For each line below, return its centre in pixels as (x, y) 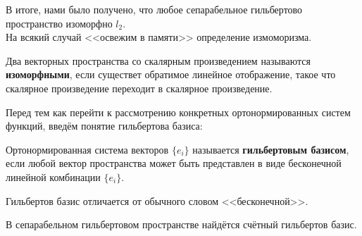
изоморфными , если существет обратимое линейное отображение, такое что (171, 74)
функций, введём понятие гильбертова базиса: (104, 126)
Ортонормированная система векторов (87, 149)
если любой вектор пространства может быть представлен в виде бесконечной (174, 163)
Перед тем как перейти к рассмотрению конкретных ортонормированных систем (178, 112)
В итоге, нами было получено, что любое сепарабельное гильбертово (154, 9)
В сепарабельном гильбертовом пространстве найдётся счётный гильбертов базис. (181, 224)
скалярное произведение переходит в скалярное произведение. (139, 88)
